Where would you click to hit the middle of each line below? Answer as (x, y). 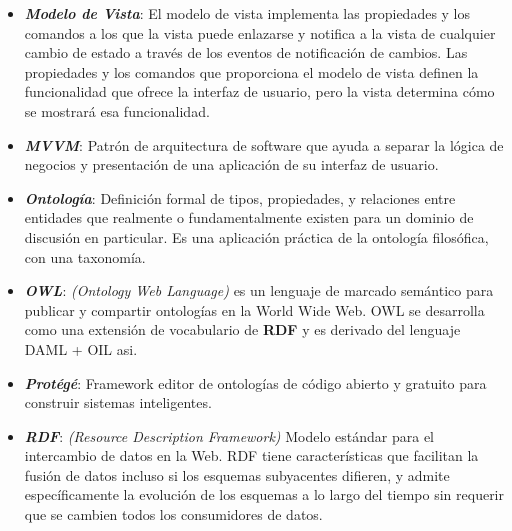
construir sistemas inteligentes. (118, 402)
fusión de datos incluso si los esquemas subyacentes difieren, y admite (237, 474)
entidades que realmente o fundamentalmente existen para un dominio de (249, 217)
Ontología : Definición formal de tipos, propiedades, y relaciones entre (240, 197)
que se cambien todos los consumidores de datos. (173, 514)
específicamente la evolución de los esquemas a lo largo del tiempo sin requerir (264, 494)
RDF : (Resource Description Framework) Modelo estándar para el (229, 435)
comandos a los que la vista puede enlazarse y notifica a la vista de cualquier (260, 32)
